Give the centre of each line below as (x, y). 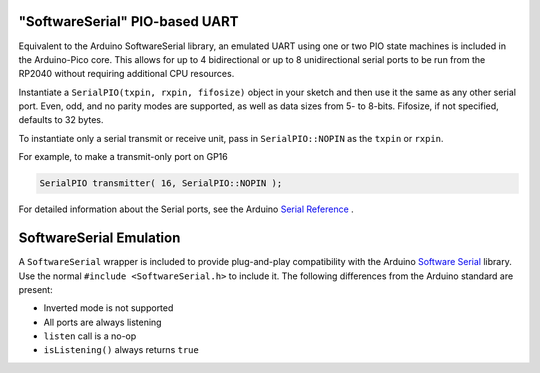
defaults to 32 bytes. (61, 120)
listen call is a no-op (90, 336)
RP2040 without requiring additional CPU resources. (126, 74)
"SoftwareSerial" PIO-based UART (128, 21)
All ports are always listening (102, 322)
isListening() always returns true (121, 350)
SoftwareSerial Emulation (99, 238)
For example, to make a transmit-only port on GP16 (123, 157)
